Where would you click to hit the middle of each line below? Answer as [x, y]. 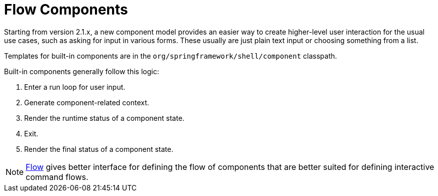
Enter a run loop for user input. [75, 87]
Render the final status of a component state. [99, 149]
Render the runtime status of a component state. [104, 118]
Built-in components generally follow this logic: [82, 71]
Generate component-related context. [87, 102]
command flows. [57, 177]
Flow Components [66, 10]
